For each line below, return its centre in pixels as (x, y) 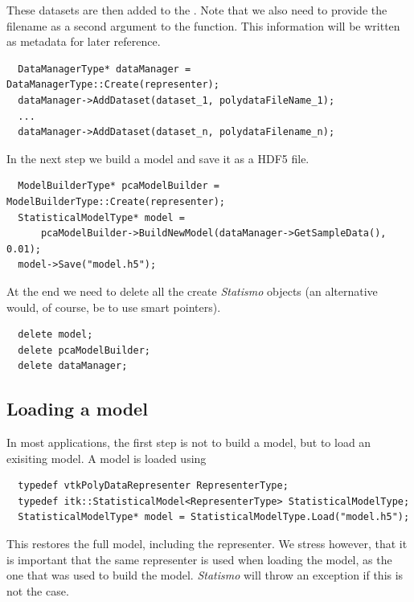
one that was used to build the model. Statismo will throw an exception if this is (205, 575)
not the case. (38, 590)
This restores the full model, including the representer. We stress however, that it (207, 544)
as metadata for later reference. (84, 41)
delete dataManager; (73, 366)
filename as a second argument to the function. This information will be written (203, 25)
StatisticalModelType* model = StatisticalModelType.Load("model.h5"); (214, 517)
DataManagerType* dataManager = (105, 69)
